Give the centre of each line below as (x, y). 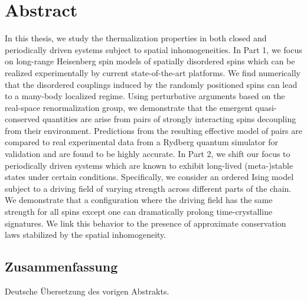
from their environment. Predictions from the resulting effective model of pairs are (153, 130)
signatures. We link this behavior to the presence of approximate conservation (146, 223)
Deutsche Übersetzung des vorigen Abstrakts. (87, 291)
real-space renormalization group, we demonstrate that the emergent (129, 107)
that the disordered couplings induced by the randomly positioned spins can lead (151, 84)
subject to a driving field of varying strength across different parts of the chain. (148, 188)
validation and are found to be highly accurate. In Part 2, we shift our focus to (148, 154)
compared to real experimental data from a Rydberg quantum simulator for (141, 142)
